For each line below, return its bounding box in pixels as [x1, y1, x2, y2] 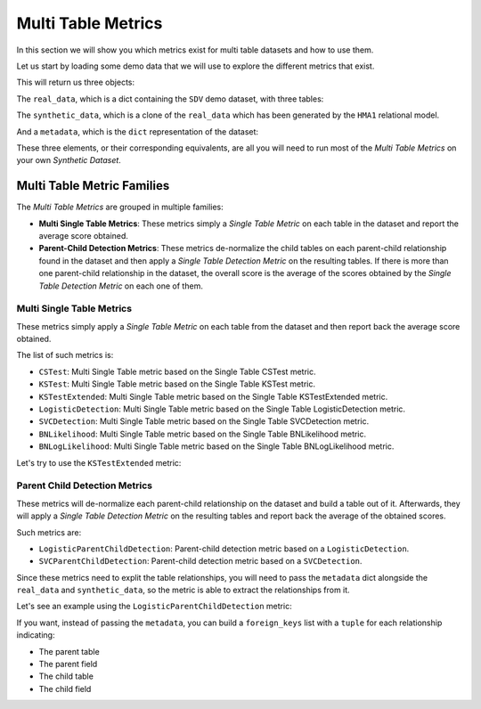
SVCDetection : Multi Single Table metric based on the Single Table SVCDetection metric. [38, 416, 370, 427]
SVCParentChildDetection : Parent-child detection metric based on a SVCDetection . [38, 556, 363, 566]
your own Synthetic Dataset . [16, 155, 122, 166]
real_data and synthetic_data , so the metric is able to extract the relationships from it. [16, 584, 351, 596]
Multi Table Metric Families [16, 178, 170, 193]
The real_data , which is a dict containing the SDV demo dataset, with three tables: [16, 94, 324, 104]
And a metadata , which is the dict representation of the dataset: [16, 126, 258, 137]
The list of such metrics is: [16, 350, 114, 361]
